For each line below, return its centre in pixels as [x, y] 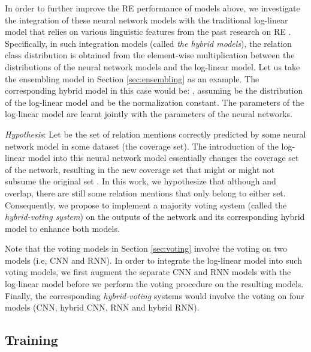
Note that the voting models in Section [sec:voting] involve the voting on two [146, 248]
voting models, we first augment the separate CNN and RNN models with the [148, 272]
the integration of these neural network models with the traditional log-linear [147, 20]
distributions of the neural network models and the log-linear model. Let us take [153, 66]
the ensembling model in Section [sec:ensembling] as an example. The [132, 78]
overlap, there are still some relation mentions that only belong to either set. [145, 193]
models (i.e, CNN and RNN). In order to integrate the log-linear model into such [153, 260]
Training [31, 340]
